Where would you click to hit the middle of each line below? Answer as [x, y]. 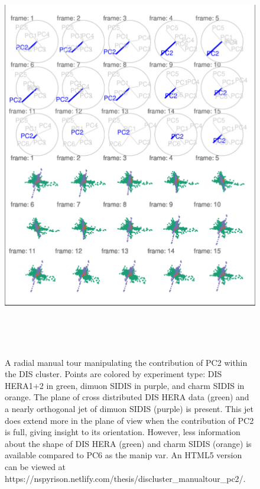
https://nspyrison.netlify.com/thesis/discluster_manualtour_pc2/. [125, 478]
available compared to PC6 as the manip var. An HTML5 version [123, 455]
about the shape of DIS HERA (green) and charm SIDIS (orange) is [128, 443]
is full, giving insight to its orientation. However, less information [123, 432]
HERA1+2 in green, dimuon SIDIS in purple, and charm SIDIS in [125, 385]
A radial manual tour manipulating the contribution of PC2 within [126, 362]
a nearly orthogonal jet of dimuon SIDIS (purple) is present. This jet [129, 408]
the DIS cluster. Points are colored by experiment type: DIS [113, 374]
